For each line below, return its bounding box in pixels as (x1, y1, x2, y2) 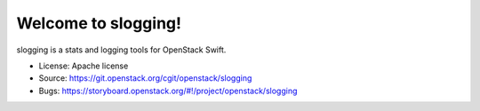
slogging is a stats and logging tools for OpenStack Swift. (16, 44, 227, 55)
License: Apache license (38, 60, 129, 71)
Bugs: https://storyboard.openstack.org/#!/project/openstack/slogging (38, 85, 298, 96)
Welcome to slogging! (16, 13, 182, 33)
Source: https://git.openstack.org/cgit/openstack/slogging (38, 73, 252, 83)
